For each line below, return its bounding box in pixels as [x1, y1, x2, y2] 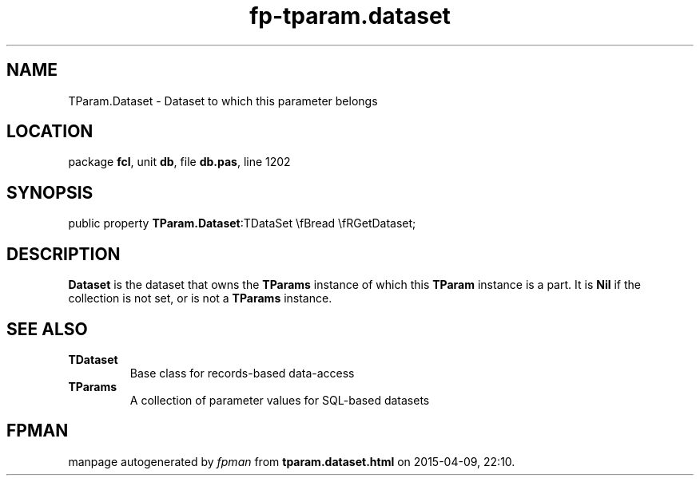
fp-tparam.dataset [249, 2, 451, 30]
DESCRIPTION [6, 243, 121, 264]
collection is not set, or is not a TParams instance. [68, 291, 332, 306]
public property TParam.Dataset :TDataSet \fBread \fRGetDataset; [68, 216, 416, 231]
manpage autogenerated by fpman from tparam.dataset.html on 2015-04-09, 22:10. [68, 454, 515, 468]
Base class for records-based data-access [129, 365, 355, 380]
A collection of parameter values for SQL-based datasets [129, 393, 430, 407]
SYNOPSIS [6, 182, 93, 203]
